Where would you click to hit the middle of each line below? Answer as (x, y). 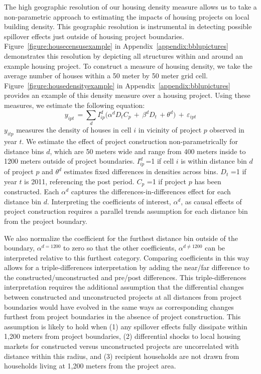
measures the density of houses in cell (74, 130)
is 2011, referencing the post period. (79, 181)
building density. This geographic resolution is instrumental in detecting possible (128, 26)
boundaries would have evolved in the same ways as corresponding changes (119, 306)
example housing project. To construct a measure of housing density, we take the (128, 66)
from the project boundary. (46, 221)
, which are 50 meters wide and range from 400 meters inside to (148, 151)
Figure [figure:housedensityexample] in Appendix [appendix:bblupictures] (117, 85)
